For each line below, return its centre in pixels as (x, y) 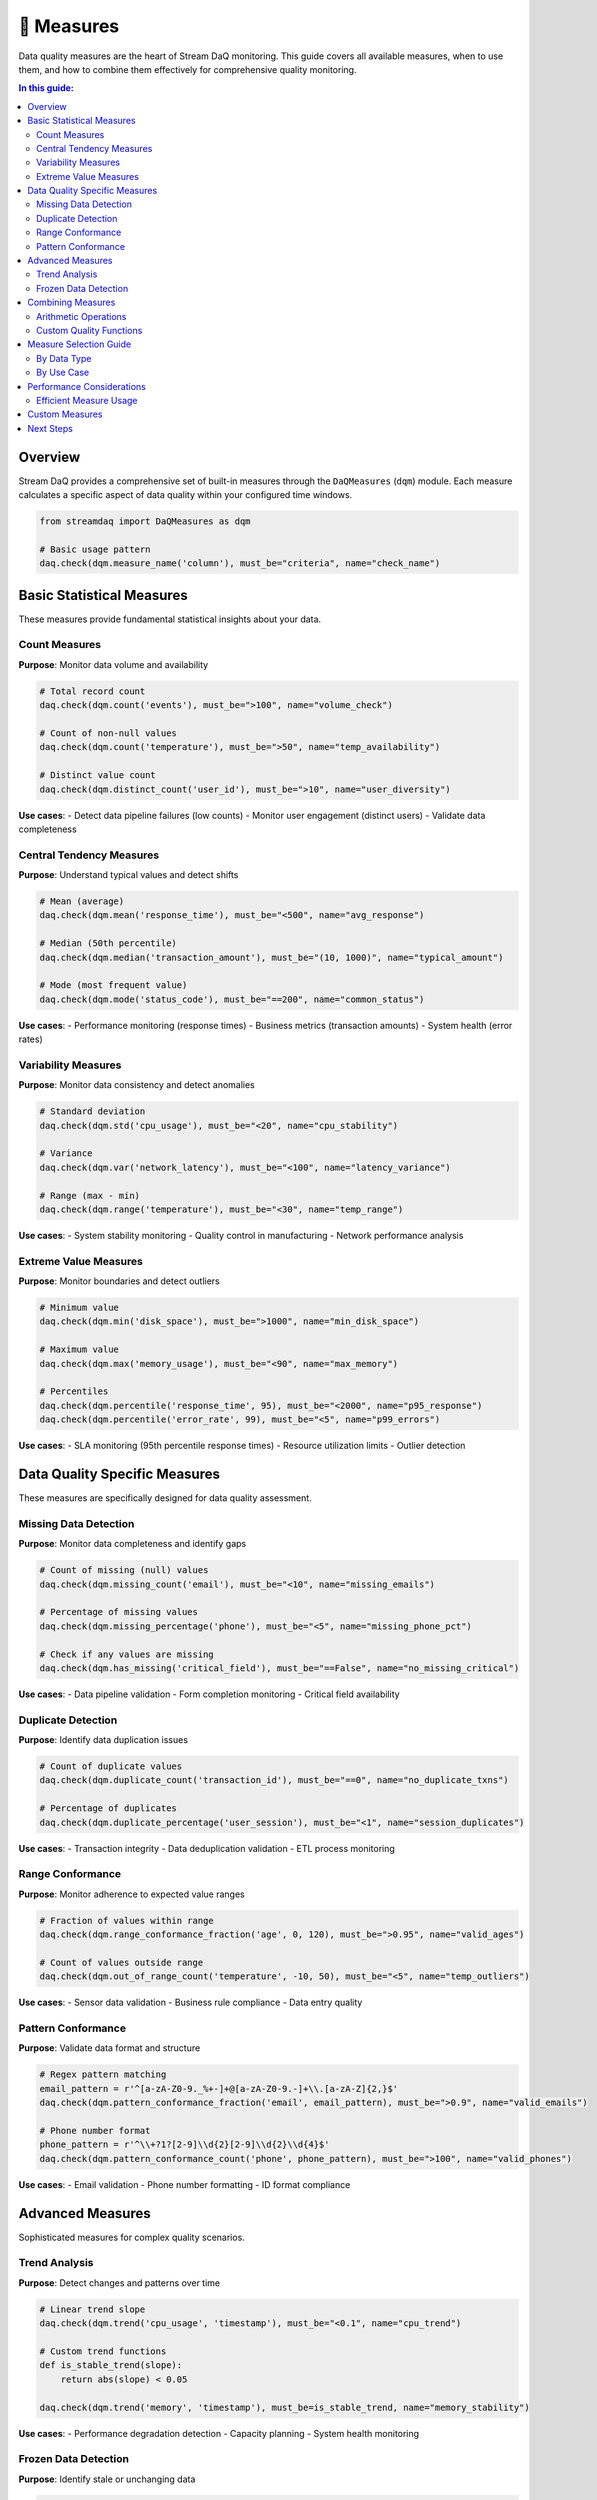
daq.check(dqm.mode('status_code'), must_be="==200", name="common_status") (232, 999)
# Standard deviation (92, 1111)
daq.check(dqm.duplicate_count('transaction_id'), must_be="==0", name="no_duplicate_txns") (274, 1780)
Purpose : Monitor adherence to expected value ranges (131, 1894)
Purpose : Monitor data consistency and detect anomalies (136, 1085)
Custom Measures (65, 414)
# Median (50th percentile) (108, 943)
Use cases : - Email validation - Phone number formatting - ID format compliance (184, 2184)
